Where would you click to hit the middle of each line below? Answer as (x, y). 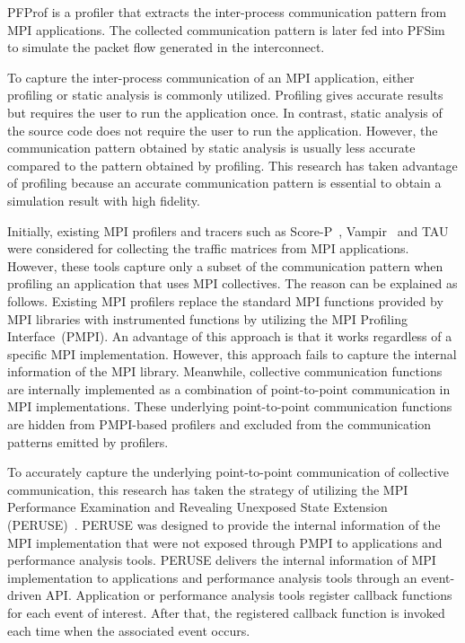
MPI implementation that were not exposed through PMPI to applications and (225, 542)
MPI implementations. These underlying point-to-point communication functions (230, 406)
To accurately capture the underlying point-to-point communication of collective (228, 472)
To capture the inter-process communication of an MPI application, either (211, 77)
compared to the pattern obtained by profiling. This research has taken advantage (232, 165)
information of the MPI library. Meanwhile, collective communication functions (225, 371)
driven (25, 595)
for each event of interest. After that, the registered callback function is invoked (226, 612)
